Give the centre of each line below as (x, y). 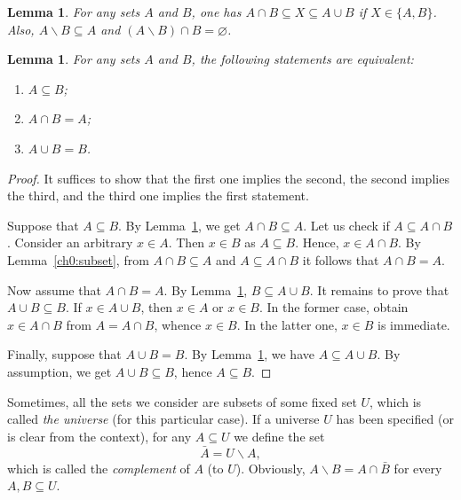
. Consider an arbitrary (70, 242)
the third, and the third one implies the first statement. (158, 195)
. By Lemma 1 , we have (249, 354)
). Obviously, (270, 468)
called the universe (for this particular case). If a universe (163, 419)
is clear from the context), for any (99, 436)
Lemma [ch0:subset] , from (78, 259)
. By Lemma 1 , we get (179, 225)
